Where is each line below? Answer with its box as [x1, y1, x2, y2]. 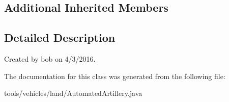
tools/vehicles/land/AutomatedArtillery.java [4, 88, 142, 98]
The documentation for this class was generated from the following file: [4, 70, 225, 81]
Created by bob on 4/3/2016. [4, 53, 96, 64]
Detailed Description [4, 30, 116, 45]
